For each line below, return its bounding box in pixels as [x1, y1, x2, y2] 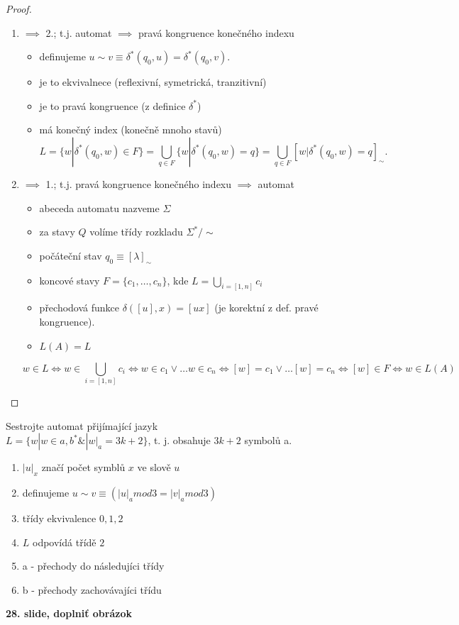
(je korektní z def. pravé [214, 300, 319, 315]
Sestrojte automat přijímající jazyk [6, 418, 158, 433]
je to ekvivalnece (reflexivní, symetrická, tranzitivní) [39, 74, 267, 89]
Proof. [6, 1, 32, 16]
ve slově [137, 460, 171, 475]
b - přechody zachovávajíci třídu [22, 582, 162, 597]
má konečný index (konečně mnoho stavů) [39, 122, 222, 137]
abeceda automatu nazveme [39, 200, 160, 215]
